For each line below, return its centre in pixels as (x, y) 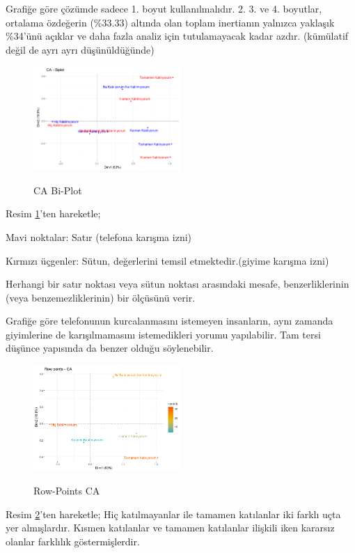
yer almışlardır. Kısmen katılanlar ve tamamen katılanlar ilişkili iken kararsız (170, 528)
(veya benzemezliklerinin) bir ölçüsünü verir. (101, 297)
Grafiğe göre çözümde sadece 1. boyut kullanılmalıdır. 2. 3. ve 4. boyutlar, (164, 8)
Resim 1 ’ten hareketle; (53, 213)
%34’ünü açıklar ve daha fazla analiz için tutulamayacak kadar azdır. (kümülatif (177, 36)
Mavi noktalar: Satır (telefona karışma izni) (99, 236)
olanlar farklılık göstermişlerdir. (73, 541)
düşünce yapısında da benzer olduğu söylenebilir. (110, 348)
